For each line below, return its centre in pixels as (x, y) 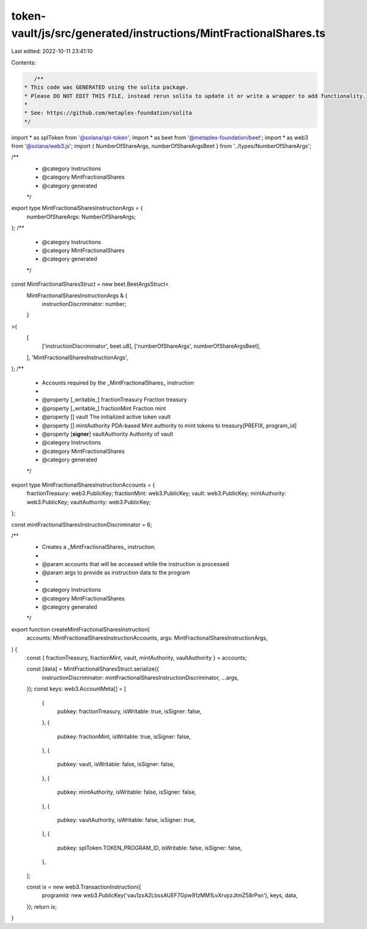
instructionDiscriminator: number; (84, 304)
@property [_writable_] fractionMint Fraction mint (104, 408)
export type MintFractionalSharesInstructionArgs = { (77, 208)
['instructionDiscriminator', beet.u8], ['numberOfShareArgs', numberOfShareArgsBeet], (151, 346)
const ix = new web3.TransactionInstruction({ (84, 887)
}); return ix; (42, 906)
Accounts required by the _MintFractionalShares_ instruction (118, 382)
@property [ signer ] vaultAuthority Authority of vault (108, 434)
